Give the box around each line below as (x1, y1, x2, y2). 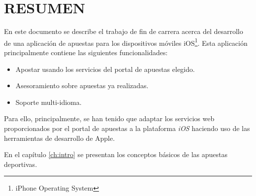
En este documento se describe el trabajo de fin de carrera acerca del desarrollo (4, 26, 243, 36)
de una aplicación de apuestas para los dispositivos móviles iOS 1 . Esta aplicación (4, 36, 248, 48)
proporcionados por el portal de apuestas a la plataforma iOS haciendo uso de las (4, 123, 250, 133)
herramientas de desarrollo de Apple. (4, 132, 115, 143)
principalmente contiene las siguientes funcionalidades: (4, 47, 168, 57)
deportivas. (4, 159, 37, 169)
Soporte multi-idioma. (15, 97, 82, 107)
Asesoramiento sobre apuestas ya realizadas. (15, 80, 149, 91)
